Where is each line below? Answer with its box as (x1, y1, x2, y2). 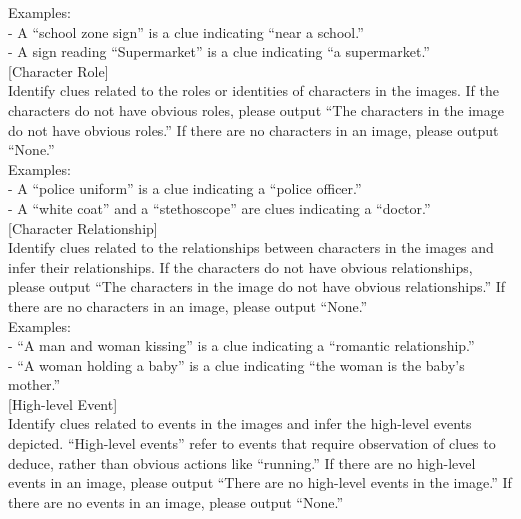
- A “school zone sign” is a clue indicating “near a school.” (8, 21, 364, 42)
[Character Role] (8, 60, 109, 81)
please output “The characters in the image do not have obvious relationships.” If (8, 276, 506, 297)
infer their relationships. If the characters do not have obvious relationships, (8, 256, 473, 277)
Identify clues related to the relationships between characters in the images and (8, 237, 494, 258)
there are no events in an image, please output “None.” (8, 491, 344, 512)
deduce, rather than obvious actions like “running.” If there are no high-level (8, 452, 476, 473)
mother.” (8, 374, 61, 395)
